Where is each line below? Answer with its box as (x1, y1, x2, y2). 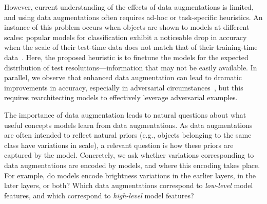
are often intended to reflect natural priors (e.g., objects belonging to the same (4, 129, 252, 140)
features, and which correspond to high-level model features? (4, 190, 194, 200)
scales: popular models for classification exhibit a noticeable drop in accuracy (4, 31, 247, 42)
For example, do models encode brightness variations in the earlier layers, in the (4, 170, 256, 180)
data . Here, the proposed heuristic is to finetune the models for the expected (4, 51, 249, 62)
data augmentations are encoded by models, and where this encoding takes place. (4, 159, 260, 170)
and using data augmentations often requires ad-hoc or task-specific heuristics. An (4, 11, 263, 22)
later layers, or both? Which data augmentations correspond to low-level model (4, 180, 253, 191)
